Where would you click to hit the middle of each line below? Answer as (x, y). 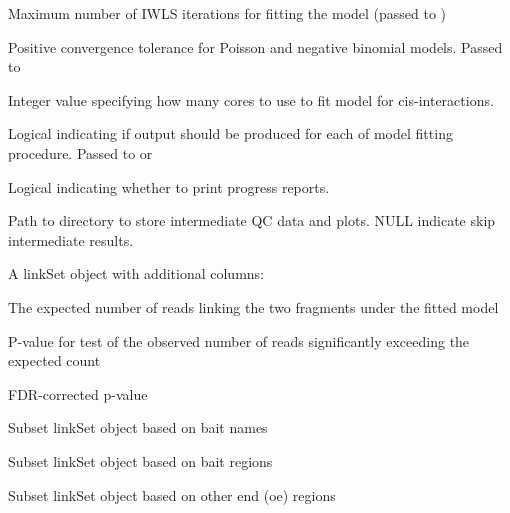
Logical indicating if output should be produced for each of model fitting (230, 133)
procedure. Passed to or (80, 152)
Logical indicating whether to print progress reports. (169, 186)
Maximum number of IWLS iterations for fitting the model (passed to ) (227, 13)
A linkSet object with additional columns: (136, 273)
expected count (54, 360)
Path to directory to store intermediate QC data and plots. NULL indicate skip (252, 220)
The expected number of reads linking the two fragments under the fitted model (253, 306)
